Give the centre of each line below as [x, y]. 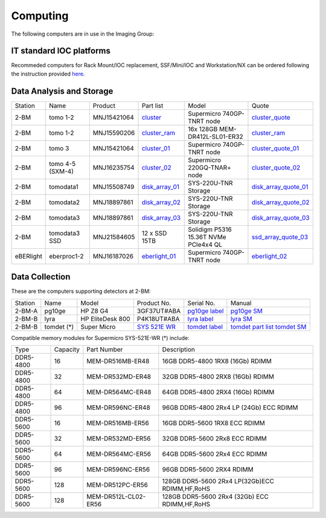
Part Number [105, 350]
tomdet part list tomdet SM [268, 327]
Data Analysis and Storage [62, 91]
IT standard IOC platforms [61, 51]
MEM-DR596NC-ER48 [118, 408]
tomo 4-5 [62, 164]
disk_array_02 [161, 202]
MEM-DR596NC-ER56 [118, 470]
